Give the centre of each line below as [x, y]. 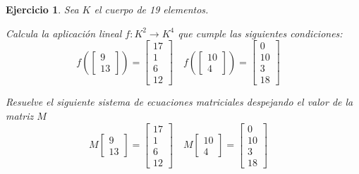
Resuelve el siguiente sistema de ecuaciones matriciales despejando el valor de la [179, 102]
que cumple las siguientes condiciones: [260, 33]
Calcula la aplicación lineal [64, 33]
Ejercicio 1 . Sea [42, 9]
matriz [20, 115]
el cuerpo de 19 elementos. [151, 9]
